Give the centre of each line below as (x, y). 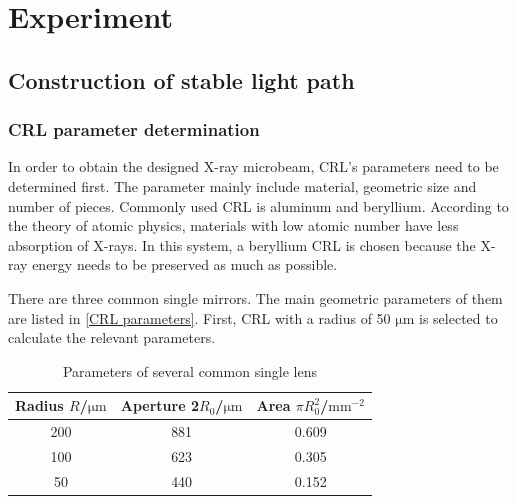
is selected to (458, 317)
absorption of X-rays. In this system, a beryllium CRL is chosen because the (242, 244)
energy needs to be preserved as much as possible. (185, 264)
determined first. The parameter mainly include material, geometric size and (242, 185)
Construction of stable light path (181, 79)
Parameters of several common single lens (190, 370)
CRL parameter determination (134, 129)
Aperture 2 (159, 405)
